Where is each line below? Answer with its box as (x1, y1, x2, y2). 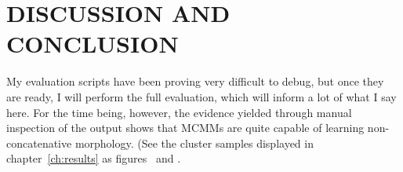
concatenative (6, 134, 72, 151)
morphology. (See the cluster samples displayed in (74, 134, 314, 151)
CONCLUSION (6, 27, 179, 60)
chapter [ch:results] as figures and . (6, 150, 181, 167)
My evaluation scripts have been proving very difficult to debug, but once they (6, 73, 384, 90)
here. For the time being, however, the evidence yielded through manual (6, 104, 352, 120)
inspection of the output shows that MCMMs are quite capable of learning (6, 119, 365, 136)
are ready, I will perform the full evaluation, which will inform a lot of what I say (6, 88, 397, 104)
